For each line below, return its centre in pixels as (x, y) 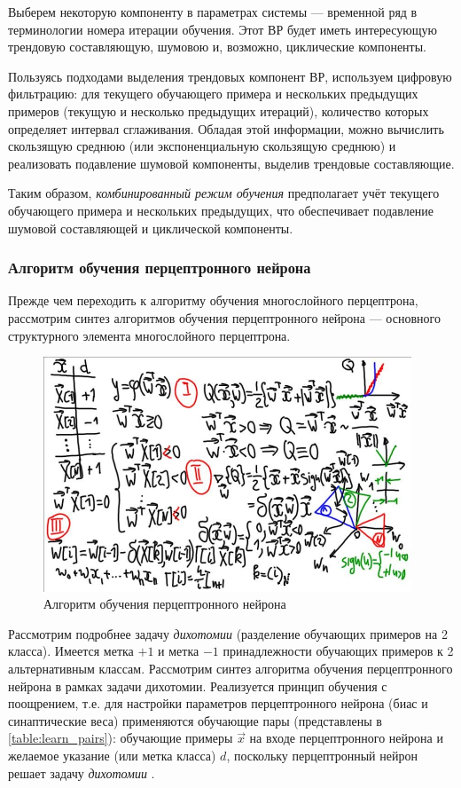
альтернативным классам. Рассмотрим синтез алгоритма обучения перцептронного (230, 669)
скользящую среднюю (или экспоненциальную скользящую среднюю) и (202, 146)
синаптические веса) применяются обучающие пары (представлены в (195, 720)
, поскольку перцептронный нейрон (322, 756)
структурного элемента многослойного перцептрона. (149, 335)
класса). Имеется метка (71, 651)
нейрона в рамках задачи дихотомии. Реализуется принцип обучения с (198, 686)
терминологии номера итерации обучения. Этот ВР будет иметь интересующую (223, 29)
